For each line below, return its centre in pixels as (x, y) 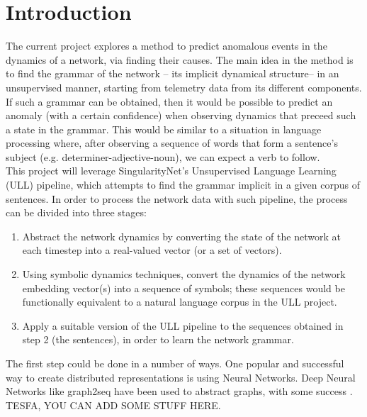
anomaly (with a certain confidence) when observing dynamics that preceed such (181, 115)
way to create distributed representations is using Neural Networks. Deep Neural (181, 377)
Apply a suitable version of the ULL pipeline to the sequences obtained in (183, 325)
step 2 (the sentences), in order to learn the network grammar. (158, 339)
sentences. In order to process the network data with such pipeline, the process (177, 198)
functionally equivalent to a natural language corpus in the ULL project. (180, 302)
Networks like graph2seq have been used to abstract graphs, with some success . (179, 391)
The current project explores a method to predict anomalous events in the (166, 46)
